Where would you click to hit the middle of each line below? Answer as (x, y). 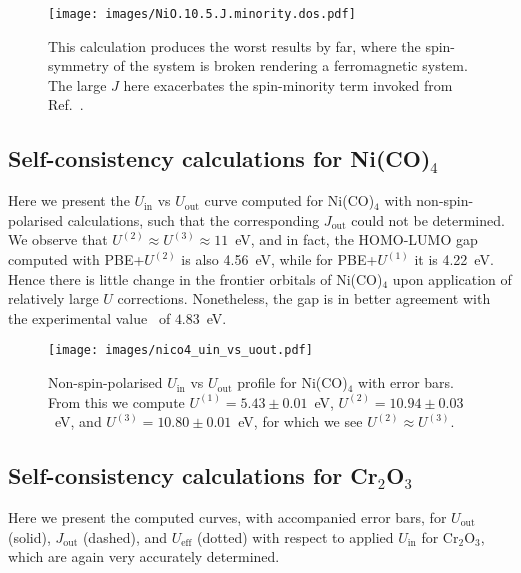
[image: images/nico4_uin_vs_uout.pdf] (180, 350)
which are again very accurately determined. (144, 556)
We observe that (58, 239)
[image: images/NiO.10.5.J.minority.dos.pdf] (202, 14)
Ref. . (66, 104)
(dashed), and (125, 536)
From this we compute (116, 401)
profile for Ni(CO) (292, 382)
